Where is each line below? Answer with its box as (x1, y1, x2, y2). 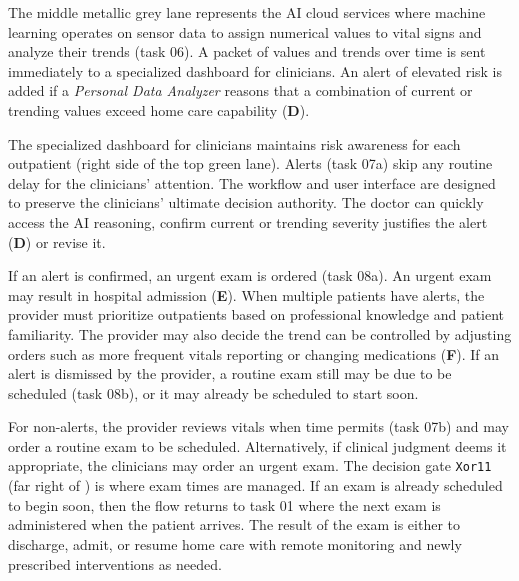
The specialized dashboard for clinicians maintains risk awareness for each (8, 133, 461, 154)
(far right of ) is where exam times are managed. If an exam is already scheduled (8, 475, 503, 496)
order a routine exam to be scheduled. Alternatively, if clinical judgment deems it (8, 435, 507, 456)
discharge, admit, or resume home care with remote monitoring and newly (8, 533, 462, 554)
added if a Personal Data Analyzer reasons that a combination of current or (8, 80, 473, 101)
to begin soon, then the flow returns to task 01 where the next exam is (8, 494, 441, 515)
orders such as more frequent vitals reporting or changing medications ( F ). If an (8, 343, 500, 364)
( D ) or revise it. (8, 231, 106, 252)
